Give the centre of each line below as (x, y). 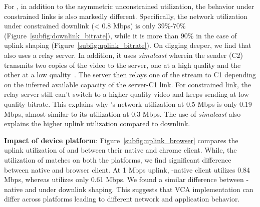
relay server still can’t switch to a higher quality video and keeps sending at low (126, 94)
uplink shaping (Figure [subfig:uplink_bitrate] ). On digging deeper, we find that (128, 45)
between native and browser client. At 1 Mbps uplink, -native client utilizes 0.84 (127, 169)
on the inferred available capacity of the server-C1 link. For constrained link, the (127, 84)
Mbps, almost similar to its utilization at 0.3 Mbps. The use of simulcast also (122, 113)
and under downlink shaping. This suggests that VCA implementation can (139, 189)
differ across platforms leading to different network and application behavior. (122, 199)
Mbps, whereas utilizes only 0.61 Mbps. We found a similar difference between (124, 179)
